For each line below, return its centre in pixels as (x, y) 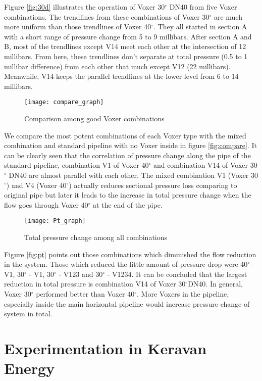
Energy (30, 368)
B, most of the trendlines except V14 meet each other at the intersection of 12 (125, 46)
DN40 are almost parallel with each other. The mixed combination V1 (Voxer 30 (134, 175)
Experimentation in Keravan (106, 348)
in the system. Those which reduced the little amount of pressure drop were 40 (126, 264)
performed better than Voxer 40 (85, 293)
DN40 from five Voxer (203, 7)
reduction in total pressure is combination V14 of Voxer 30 (95, 284)
